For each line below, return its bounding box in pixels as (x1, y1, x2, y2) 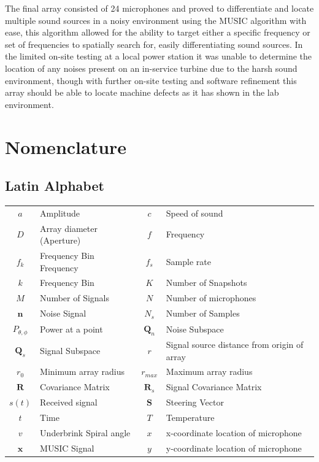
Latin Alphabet (5, 176, 104, 195)
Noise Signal (40, 307, 86, 320)
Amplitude (40, 206, 80, 219)
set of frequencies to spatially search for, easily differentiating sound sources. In (5, 37, 303, 50)
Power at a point (40, 322, 103, 335)
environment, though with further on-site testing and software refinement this (5, 74, 297, 87)
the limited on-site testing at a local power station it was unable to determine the (5, 50, 312, 63)
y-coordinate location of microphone (166, 441, 302, 454)
